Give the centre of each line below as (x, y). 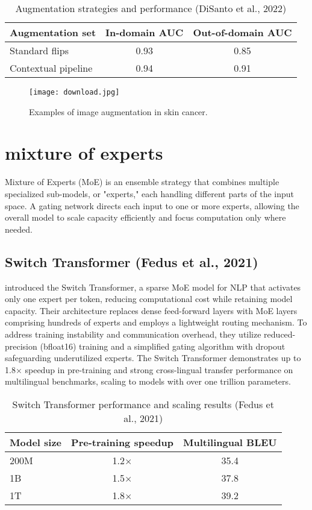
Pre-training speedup (122, 442)
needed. (19, 229)
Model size (36, 442)
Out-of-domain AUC (242, 32)
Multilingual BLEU (230, 442)
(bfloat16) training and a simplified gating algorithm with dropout (163, 346)
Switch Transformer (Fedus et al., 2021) (132, 261)
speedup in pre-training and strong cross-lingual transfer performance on (159, 369)
